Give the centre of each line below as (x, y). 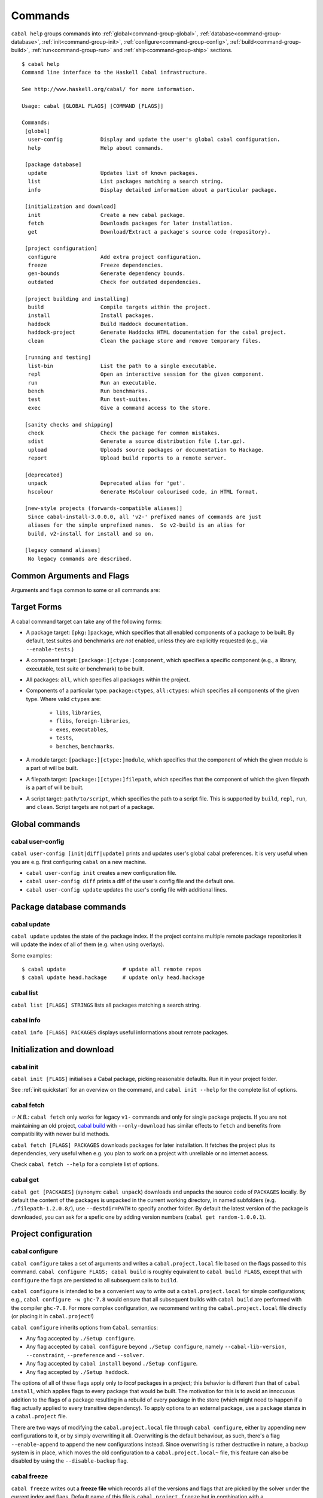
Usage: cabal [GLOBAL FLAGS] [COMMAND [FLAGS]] (93, 106)
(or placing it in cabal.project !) (52, 1316)
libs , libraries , (79, 712)
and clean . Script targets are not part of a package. (90, 807)
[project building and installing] (77, 299)
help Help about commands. (96, 148)
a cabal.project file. (39, 1417)
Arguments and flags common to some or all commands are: (86, 590)
